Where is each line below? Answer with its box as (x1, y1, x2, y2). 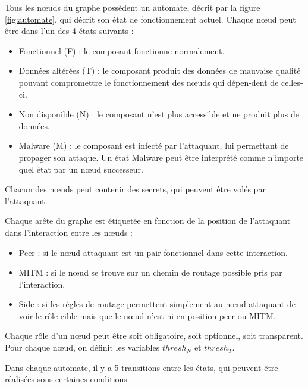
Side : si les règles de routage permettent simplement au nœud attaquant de (18, 298, 296, 310)
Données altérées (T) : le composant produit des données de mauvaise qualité (18, 64, 301, 77)
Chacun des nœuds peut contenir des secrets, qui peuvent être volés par (5, 183, 266, 195)
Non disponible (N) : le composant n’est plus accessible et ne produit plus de (18, 108, 299, 120)
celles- (281, 76, 303, 88)
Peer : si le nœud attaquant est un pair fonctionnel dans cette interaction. (18, 246, 288, 258)
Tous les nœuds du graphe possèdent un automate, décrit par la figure (5, 1, 260, 13)
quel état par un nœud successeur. (18, 163, 143, 175)
